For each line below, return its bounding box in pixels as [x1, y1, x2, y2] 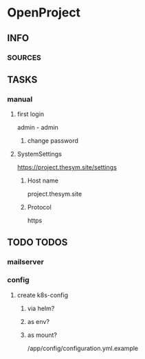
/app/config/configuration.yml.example [27, 344, 139, 352]
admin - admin [16, 124, 58, 132]
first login [16, 110, 45, 118]
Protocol [27, 203, 52, 211]
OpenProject [7, 5, 81, 21]
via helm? [27, 304, 55, 312]
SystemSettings [16, 150, 62, 159]
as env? [27, 317, 50, 325]
